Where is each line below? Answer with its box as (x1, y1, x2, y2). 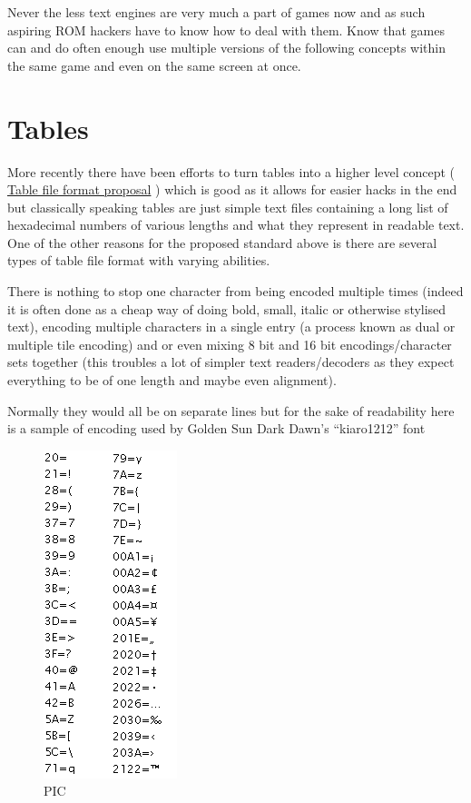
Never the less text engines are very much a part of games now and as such (7, 3, 426, 21)
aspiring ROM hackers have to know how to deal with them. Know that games (7, 20, 445, 39)
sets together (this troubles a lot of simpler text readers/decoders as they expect (7, 352, 455, 372)
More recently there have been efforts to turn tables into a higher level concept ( (7, 162, 456, 181)
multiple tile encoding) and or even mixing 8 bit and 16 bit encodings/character (7, 334, 452, 353)
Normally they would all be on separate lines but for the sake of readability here (7, 401, 455, 420)
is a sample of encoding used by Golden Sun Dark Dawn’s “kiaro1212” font (7, 419, 426, 438)
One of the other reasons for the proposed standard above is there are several (7, 233, 437, 252)
